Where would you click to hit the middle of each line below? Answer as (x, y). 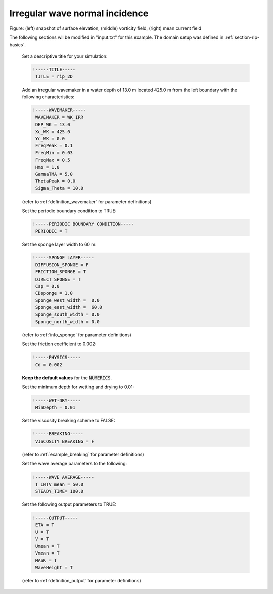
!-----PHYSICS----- (57, 358)
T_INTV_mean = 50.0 (59, 484)
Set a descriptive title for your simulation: (65, 56)
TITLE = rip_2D (54, 77)
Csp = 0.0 (48, 286)
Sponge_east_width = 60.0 (69, 307)
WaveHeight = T (54, 567)
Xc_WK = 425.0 (53, 131)
